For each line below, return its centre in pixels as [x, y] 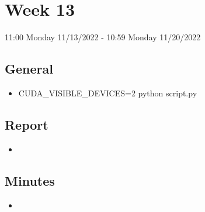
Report [27, 124]
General [29, 69]
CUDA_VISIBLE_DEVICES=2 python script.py [108, 93]
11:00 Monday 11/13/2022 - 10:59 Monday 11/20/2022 [103, 37]
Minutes [30, 180]
